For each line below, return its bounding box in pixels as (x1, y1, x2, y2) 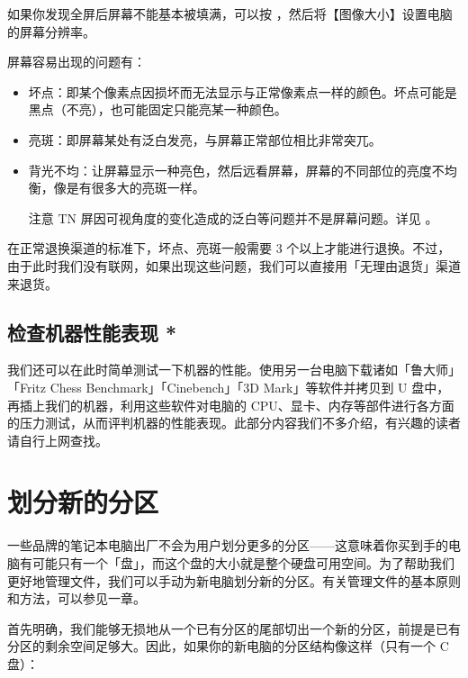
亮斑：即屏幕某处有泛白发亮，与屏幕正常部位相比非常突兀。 (28, 130, 382, 149)
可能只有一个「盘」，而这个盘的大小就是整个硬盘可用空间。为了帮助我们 (31, 554, 454, 573)
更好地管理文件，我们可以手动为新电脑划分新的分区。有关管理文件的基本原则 (7, 571, 461, 590)
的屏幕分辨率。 (7, 22, 95, 41)
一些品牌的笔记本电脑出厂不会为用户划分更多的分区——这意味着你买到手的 (7, 536, 448, 555)
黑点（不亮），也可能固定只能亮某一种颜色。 (28, 100, 287, 119)
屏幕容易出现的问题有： (7, 52, 146, 71)
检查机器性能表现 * (7, 318, 177, 346)
